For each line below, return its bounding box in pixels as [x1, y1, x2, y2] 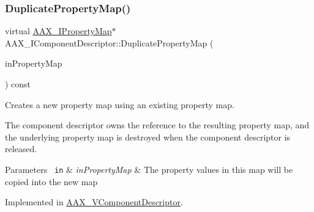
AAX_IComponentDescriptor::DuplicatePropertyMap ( [5, 36, 214, 49]
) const [5, 78, 31, 90]
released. [5, 142, 37, 155]
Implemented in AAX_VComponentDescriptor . [5, 196, 183, 208]
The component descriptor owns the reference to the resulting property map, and [5, 119, 310, 131]
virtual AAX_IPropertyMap [5, 24, 112, 37]
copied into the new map [5, 175, 98, 188]
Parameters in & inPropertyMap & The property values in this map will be [5, 163, 293, 175]
